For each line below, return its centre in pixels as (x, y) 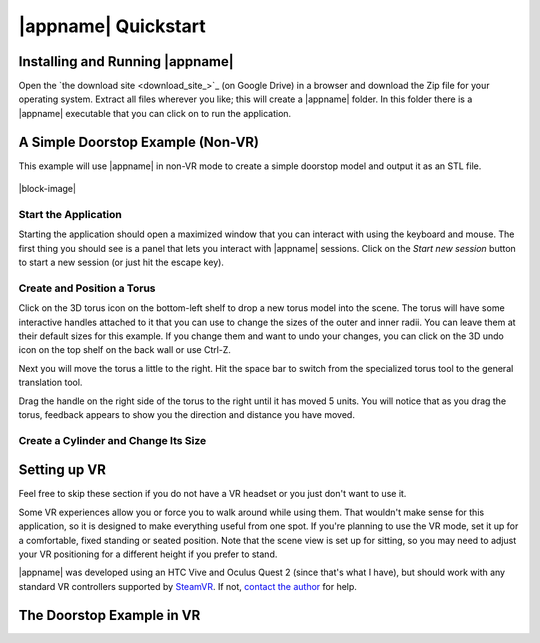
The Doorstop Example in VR (109, 615)
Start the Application (70, 214)
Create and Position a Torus (87, 288)
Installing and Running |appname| (126, 61)
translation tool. (50, 382)
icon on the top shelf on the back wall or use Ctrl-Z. (125, 350)
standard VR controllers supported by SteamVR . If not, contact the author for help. (187, 586)
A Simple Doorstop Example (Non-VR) (139, 141)
